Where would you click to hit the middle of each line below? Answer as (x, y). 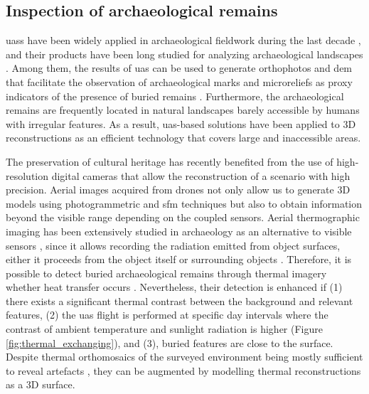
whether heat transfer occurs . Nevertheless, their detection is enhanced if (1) (174, 287)
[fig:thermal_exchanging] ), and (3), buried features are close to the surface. (170, 342)
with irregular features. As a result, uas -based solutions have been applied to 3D (181, 123)
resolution (27, 175)
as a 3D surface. (41, 384)
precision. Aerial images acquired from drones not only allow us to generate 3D (178, 190)
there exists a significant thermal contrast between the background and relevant (180, 300)
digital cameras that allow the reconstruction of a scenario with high (201, 175)
